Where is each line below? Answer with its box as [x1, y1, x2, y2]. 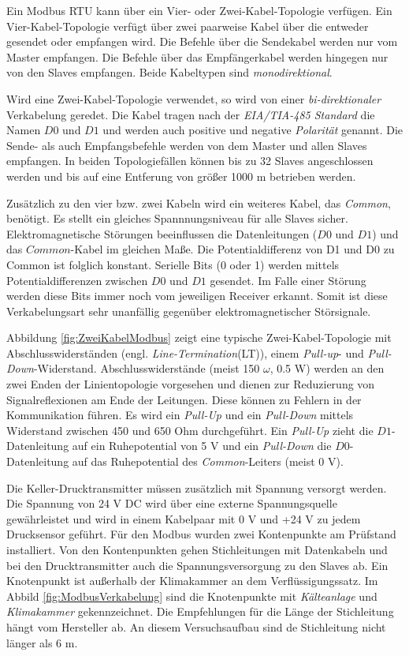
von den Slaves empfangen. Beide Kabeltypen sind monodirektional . [6, 64, 333, 81]
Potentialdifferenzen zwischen [6, 272, 148, 288]
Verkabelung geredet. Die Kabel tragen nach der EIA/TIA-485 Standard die [6, 106, 375, 122]
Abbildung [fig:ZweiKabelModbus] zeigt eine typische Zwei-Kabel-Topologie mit [6, 329, 392, 346]
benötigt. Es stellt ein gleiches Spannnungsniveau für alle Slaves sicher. [6, 210, 348, 227]
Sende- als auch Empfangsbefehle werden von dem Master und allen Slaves [6, 137, 367, 153]
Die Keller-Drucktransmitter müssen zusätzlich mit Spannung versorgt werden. [6, 479, 387, 496]
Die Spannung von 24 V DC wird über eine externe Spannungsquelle [6, 495, 337, 512]
